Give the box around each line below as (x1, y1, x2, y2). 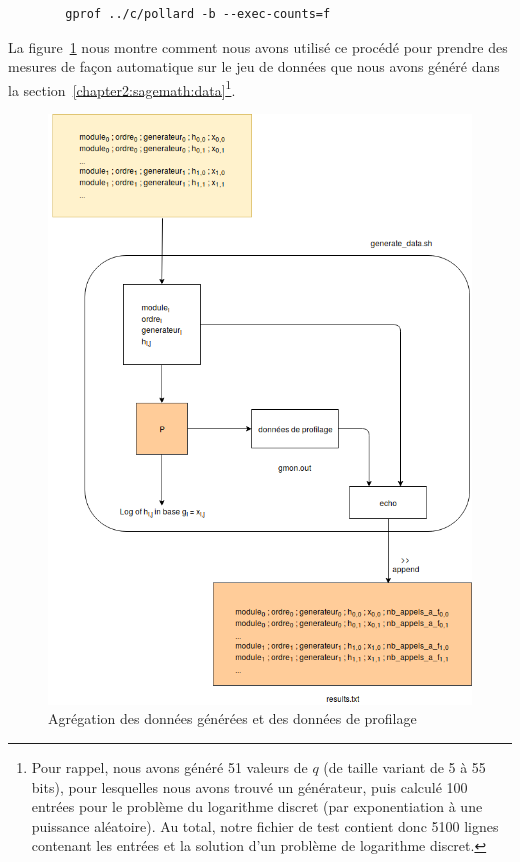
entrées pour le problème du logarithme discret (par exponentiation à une (31, 796, 483, 817)
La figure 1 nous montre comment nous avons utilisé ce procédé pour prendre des (8, 36, 508, 57)
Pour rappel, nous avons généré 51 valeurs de (31, 756, 308, 777)
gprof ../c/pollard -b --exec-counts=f (65, 7, 331, 21)
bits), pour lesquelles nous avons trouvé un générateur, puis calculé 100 (31, 776, 468, 797)
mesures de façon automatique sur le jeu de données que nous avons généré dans (8, 56, 500, 77)
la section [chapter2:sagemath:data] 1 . (8, 76, 236, 100)
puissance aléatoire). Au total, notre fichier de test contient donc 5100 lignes (31, 815, 499, 836)
